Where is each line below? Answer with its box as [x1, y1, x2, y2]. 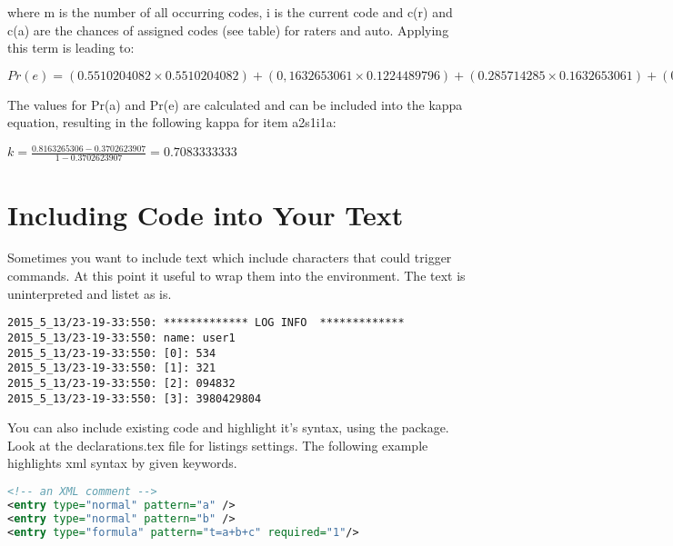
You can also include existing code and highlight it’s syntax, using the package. [7, 418, 449, 437]
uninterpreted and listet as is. [7, 283, 172, 303]
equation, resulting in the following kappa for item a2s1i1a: [7, 113, 336, 132]
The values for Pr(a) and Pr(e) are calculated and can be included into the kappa [7, 94, 463, 114]
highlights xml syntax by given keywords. [7, 453, 237, 472]
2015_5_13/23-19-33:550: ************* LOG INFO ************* [7, 316, 405, 330]
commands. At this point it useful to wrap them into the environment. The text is [7, 266, 466, 285]
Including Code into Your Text [7, 195, 404, 233]
